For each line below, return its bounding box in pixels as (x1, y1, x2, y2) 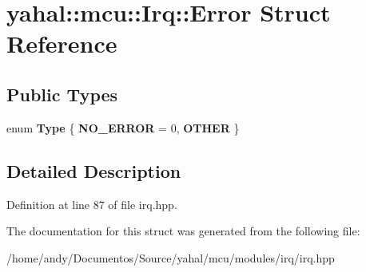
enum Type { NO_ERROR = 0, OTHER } (6, 119, 240, 136)
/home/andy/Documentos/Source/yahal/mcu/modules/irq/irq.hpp (6, 249, 335, 266)
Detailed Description (6, 158, 181, 183)
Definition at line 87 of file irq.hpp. (6, 195, 177, 212)
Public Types (6, 81, 118, 106)
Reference (6, 27, 117, 60)
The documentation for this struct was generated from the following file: (6, 223, 360, 239)
